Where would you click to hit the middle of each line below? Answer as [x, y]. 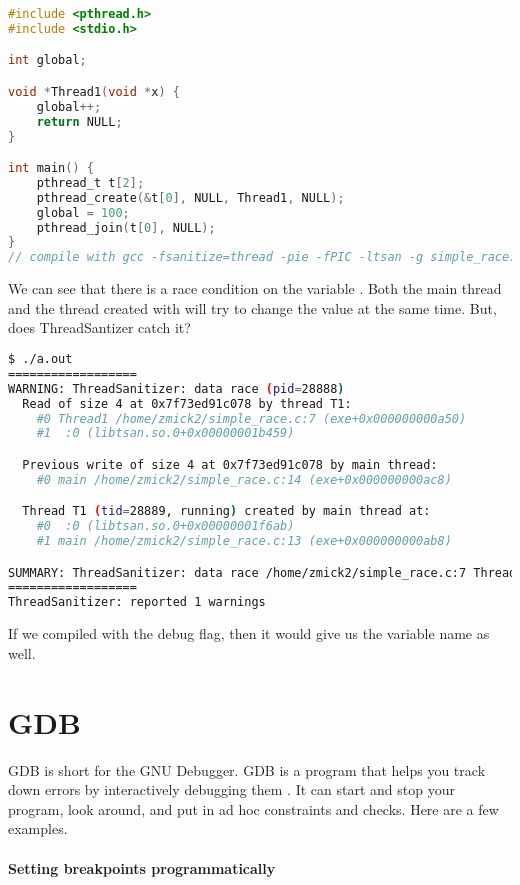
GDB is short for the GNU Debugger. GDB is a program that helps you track [247, 769]
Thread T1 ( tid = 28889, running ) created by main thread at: [226, 511]
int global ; [47, 60]
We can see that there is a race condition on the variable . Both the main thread [255, 288]
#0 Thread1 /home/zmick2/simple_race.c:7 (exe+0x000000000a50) [251, 418]
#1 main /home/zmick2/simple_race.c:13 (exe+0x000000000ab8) [244, 541]
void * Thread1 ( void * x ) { [94, 91]
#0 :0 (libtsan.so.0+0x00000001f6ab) [165, 526]
